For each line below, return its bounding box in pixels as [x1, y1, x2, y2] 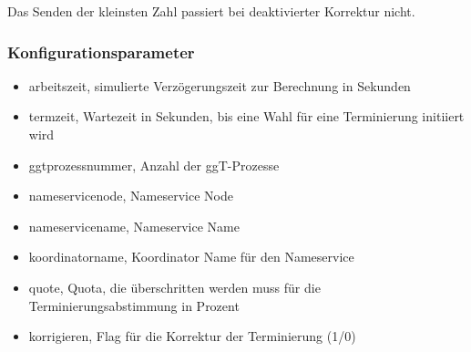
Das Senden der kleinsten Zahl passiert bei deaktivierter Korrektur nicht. [7, 2, 415, 20]
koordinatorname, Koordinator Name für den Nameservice [28, 247, 354, 266]
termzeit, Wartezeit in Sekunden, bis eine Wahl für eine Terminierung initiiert [28, 107, 465, 126]
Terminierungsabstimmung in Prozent [28, 295, 240, 315]
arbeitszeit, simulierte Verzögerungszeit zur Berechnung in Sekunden [28, 76, 411, 95]
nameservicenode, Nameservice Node [28, 186, 233, 205]
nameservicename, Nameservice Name [28, 216, 240, 235]
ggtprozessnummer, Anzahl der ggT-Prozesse [28, 155, 280, 174]
